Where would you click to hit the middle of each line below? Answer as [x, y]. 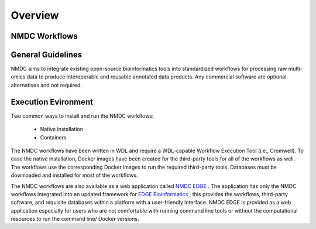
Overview [35, 15]
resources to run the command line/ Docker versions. [75, 219]
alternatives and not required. [46, 85]
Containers [53, 137]
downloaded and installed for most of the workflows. [74, 175]
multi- [295, 69]
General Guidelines [46, 55]
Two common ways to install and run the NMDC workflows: [82, 116]
